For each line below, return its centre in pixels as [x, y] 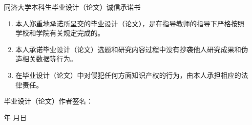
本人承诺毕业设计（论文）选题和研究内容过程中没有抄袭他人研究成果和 [128, 49]
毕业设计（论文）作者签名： [48, 101]
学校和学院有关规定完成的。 [60, 33]
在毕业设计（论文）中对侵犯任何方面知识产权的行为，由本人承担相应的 [128, 75]
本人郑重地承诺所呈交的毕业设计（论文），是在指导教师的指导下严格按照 [130, 23]
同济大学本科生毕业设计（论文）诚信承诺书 [72, 7]
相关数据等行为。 [50, 59]
